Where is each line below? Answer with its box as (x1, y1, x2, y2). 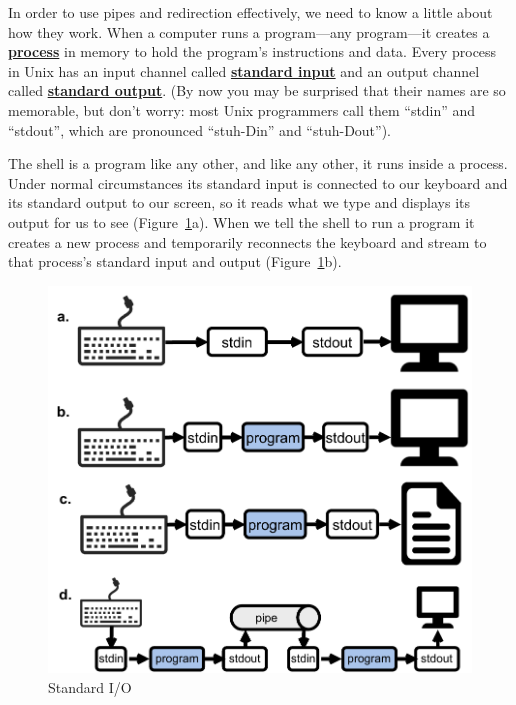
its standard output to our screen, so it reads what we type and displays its (8, 192, 470, 213)
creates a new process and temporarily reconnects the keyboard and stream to (8, 231, 487, 252)
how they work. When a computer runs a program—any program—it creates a (8, 21, 490, 42)
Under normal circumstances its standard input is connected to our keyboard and (8, 172, 508, 193)
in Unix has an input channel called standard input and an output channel (8, 60, 480, 81)
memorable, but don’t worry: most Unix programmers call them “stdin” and (8, 99, 476, 120)
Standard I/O (48, 676, 132, 697)
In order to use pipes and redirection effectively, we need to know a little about (8, 2, 493, 22)
